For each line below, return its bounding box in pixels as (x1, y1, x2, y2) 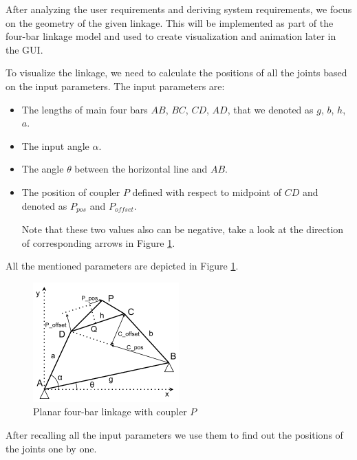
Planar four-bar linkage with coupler (33, 404, 187, 419)
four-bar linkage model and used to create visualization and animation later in (6, 29, 336, 43)
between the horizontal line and (74, 162, 208, 176)
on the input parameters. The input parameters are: (6, 78, 225, 93)
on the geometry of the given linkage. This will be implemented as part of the (6, 15, 334, 30)
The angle (21, 162, 64, 176)
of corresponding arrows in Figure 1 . (21, 235, 175, 250)
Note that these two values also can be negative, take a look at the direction (21, 221, 344, 236)
